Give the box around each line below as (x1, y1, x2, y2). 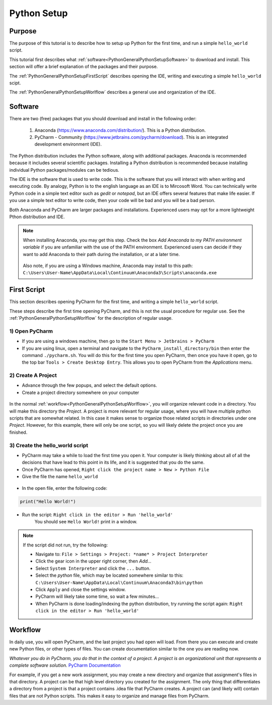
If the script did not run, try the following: (23, 542, 108, 548)
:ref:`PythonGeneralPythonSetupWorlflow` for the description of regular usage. (9, 315, 173, 321)
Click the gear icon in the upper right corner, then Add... (35, 558, 152, 564)
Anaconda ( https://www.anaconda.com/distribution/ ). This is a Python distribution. (34, 127, 206, 133)
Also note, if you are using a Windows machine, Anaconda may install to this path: (23, 263, 193, 269)
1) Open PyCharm (9, 327, 53, 334)
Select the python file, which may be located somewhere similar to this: (35, 572, 184, 578)
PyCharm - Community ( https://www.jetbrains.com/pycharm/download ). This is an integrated (34, 134, 229, 140)
